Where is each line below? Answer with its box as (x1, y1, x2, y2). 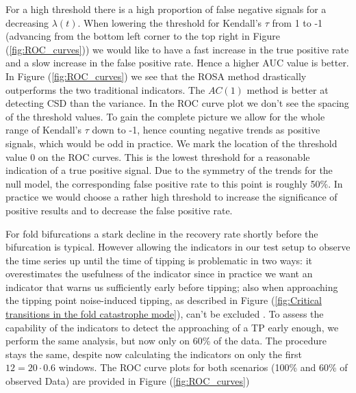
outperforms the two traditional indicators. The (5, 82, 205, 97)
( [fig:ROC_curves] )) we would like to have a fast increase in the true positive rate (5, 42, 349, 56)
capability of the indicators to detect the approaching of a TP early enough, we (5, 320, 339, 334)
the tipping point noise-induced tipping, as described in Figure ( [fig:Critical (5, 293, 322, 307)
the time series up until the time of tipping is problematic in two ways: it (5, 253, 312, 267)
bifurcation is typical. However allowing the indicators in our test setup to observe (5, 240, 351, 254)
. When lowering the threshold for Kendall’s (77, 15, 262, 29)
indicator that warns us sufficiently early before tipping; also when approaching (5, 279, 338, 294)
